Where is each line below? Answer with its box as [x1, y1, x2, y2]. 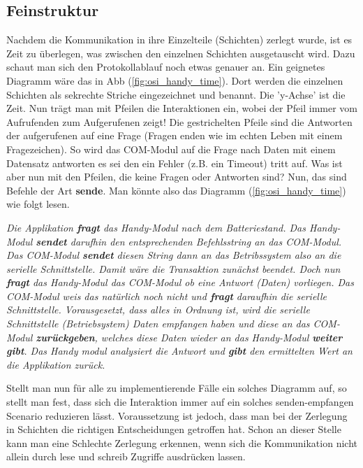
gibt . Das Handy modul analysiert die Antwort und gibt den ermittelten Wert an [6, 343, 353, 358]
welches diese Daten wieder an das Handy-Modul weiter [101, 329, 343, 344]
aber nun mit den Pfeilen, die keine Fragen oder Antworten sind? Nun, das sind [6, 169, 347, 184]
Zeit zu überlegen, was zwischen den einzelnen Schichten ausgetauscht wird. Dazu [6, 45, 355, 60]
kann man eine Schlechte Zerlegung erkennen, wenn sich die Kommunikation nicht [6, 435, 357, 450]
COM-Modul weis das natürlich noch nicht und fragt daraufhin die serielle [6, 288, 327, 303]
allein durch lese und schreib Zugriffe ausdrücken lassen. [6, 449, 246, 464]
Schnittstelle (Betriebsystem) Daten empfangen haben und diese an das [6, 316, 310, 331]
